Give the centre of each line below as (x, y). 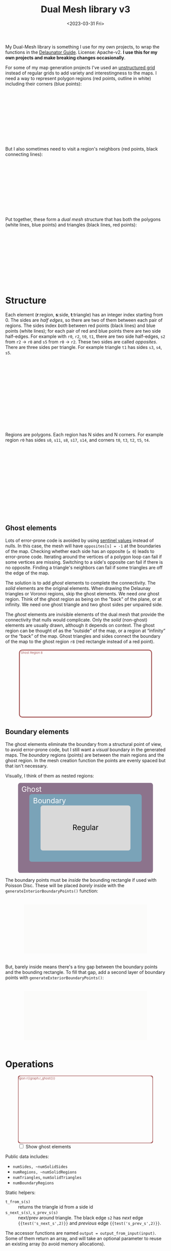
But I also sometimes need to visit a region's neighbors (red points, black (82, 148)
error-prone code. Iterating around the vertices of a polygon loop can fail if (83, 557)
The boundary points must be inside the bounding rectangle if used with (81, 880)
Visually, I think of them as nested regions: (50, 775)
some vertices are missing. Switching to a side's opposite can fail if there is (84, 562)
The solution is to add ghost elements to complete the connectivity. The (81, 583)
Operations (30, 1064)
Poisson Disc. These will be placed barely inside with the (65, 886)
